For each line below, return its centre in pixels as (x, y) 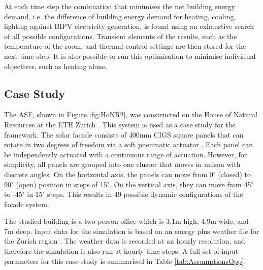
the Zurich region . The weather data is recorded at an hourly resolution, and (125, 241)
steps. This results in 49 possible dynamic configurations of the (145, 194)
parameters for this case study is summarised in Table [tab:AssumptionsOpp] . (125, 261)
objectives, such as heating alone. (56, 66)
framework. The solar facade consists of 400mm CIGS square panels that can (124, 134)
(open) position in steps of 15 (62, 184)
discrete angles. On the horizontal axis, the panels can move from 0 (109, 174)
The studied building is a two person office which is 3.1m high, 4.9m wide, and (126, 221)
